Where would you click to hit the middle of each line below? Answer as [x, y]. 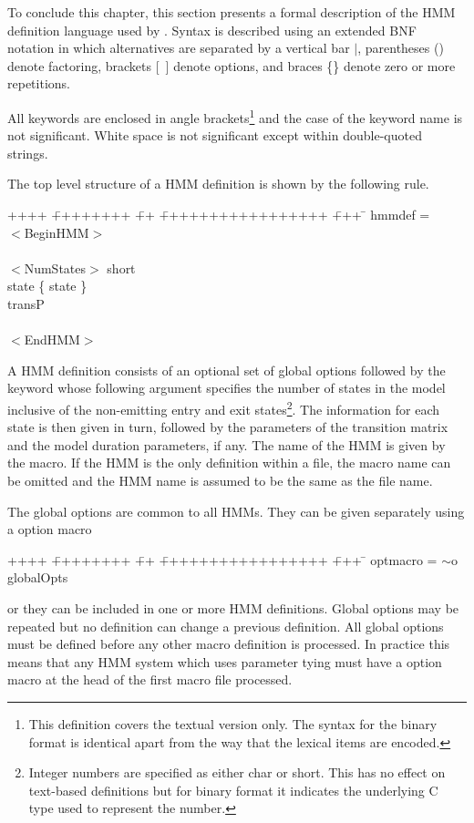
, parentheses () [401, 48]
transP [26, 303]
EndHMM [52, 339]
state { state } [47, 286]
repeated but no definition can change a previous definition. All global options [226, 626]
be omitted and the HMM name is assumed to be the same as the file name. [220, 480]
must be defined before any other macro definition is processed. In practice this [229, 644]
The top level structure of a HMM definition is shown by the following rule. [218, 184]
